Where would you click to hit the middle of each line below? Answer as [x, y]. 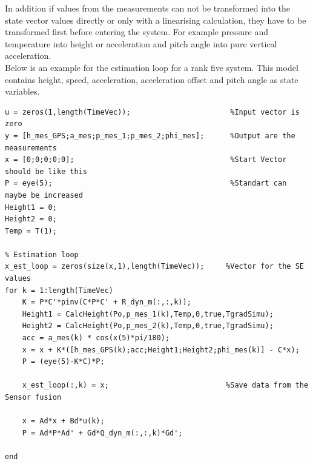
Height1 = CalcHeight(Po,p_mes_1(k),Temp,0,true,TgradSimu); [148, 314]
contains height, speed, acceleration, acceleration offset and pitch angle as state [152, 79]
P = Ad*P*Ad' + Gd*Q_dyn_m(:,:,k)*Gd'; [102, 433]
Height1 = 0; [31, 207]
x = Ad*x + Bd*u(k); [63, 421]
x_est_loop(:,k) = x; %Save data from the [165, 385]
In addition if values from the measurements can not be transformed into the [148, 8]
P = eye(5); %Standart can [146, 183]
